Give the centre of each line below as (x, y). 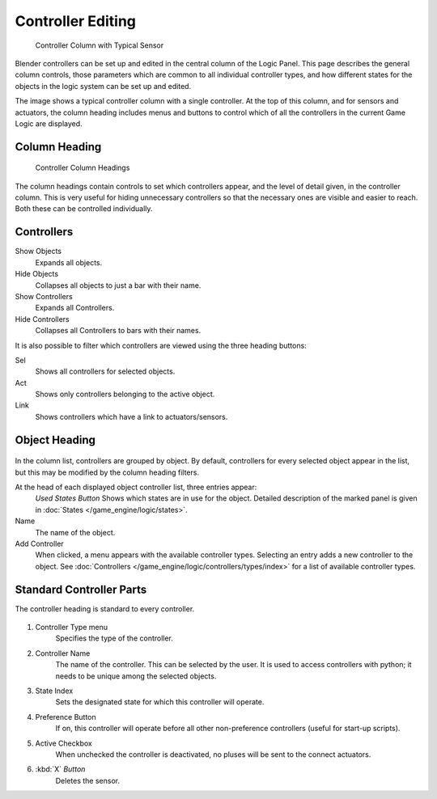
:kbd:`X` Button (60, 769)
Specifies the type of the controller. (115, 638)
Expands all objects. (69, 262)
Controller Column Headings (83, 168)
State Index (54, 691)
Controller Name (63, 653)
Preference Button (66, 717)
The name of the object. (75, 532)
